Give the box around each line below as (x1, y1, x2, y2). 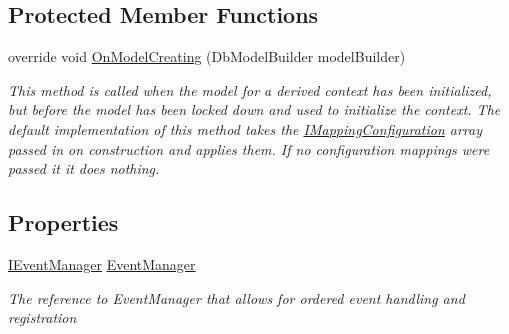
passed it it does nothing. (8, 158, 160, 179)
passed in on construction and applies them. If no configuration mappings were (8, 138, 490, 159)
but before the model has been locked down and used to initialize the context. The (8, 99, 501, 120)
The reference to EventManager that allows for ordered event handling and (8, 287, 465, 308)
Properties (8, 207, 119, 238)
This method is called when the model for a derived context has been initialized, (8, 79, 492, 100)
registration (8, 307, 77, 328)
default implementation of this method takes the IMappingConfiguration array (8, 118, 483, 139)
